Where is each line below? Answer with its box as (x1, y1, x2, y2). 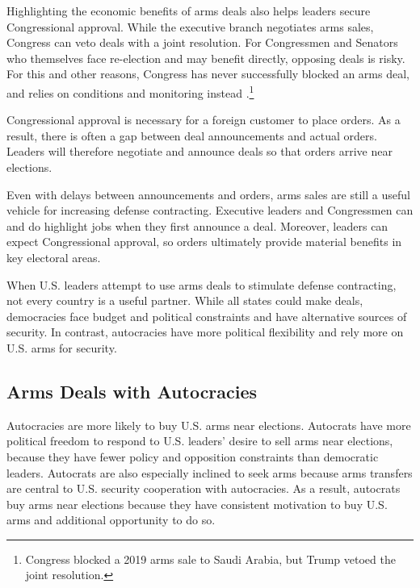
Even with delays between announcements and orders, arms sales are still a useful (6, 186, 410, 202)
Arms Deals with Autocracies (6, 378, 258, 403)
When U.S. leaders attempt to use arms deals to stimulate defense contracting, (6, 276, 397, 293)
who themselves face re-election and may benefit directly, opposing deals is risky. (6, 49, 405, 66)
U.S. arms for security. (6, 339, 117, 356)
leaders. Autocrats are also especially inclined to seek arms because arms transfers (6, 464, 413, 481)
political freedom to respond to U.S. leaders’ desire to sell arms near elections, (6, 432, 393, 449)
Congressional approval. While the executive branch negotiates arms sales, (6, 18, 374, 35)
